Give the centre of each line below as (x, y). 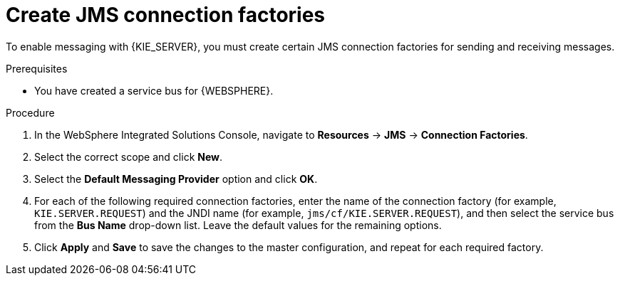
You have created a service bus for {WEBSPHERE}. (154, 90)
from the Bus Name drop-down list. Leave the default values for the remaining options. (238, 225)
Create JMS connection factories (166, 15)
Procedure (30, 112)
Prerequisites (37, 68)
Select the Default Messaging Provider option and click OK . (176, 179)
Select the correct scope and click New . (129, 157)
